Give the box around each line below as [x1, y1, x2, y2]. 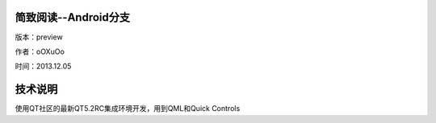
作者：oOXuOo [15, 47, 65, 56]
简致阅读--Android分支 [15, 10, 131, 24]
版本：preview [15, 32, 64, 42]
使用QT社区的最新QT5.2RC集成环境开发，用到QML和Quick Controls [15, 104, 241, 113]
